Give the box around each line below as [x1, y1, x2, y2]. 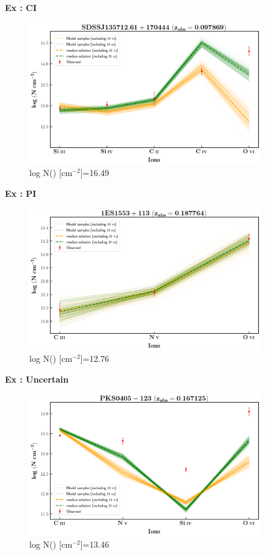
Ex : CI [5, 1, 37, 13]
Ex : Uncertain [5, 372, 69, 385]
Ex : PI [5, 186, 37, 199]
